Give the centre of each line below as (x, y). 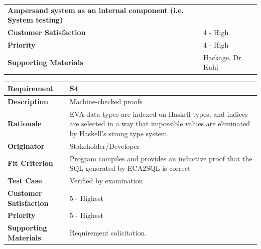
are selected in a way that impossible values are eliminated (160, 123)
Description (28, 101)
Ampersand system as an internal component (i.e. (96, 10)
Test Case (25, 181)
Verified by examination (106, 181)
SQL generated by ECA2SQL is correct (130, 168)
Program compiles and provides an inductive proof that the (161, 158)
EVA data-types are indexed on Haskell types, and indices (159, 113)
